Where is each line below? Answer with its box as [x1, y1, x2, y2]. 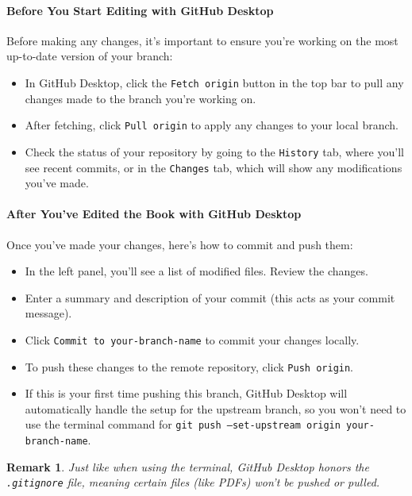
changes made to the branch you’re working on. [25, 90, 256, 106]
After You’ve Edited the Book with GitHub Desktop [6, 206, 302, 222]
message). [25, 305, 72, 321]
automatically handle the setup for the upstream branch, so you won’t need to [25, 400, 406, 417]
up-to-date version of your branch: [6, 48, 173, 64]
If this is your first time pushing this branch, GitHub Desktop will [25, 385, 348, 402]
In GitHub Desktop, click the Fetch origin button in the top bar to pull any [25, 74, 404, 90]
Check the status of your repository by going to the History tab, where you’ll [25, 143, 404, 160]
